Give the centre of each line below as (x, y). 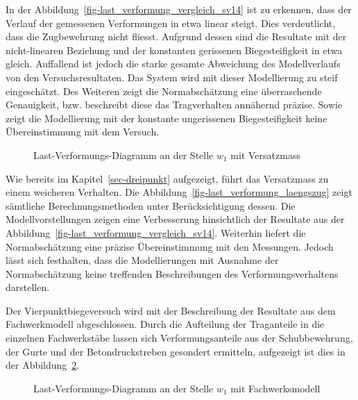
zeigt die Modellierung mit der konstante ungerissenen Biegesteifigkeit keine (167, 118)
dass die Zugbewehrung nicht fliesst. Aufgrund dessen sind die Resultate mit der (176, 36)
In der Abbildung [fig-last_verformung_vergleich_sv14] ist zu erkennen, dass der (179, 9)
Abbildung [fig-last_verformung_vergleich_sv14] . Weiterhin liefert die (156, 232)
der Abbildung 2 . (43, 365)
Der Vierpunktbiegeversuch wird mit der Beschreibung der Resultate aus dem (171, 310)
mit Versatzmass (265, 155)
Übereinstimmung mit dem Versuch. (83, 132)
